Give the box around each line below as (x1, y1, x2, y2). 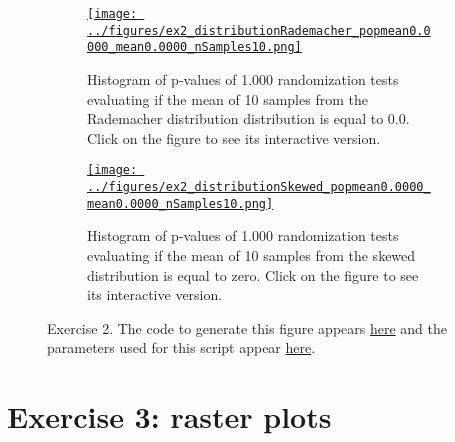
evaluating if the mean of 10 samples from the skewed (87, 244, 416, 265)
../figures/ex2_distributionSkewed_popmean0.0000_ (87, 180, 431, 194)
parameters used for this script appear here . (47, 337, 316, 358)
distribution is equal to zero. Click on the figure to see (87, 264, 419, 285)
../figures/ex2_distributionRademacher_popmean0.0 (87, 23, 431, 38)
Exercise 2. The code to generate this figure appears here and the (47, 317, 447, 338)
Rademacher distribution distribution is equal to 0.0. (87, 108, 410, 129)
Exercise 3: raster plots (7, 396, 332, 437)
